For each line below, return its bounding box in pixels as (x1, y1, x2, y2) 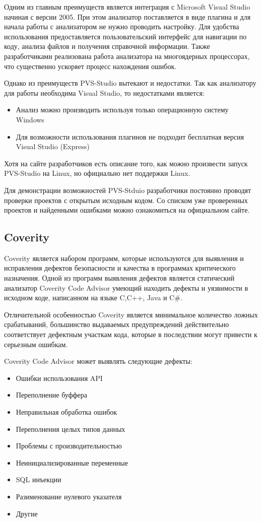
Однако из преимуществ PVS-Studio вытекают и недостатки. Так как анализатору (4, 78, 256, 88)
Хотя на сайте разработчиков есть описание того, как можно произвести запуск (4, 158, 248, 168)
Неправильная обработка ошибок (16, 407, 117, 417)
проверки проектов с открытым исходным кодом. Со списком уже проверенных (4, 194, 248, 205)
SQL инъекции (16, 474, 61, 485)
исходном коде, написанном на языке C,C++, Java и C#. (4, 292, 182, 303)
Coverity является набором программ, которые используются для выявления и (4, 252, 244, 263)
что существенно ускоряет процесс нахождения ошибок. (4, 60, 177, 71)
